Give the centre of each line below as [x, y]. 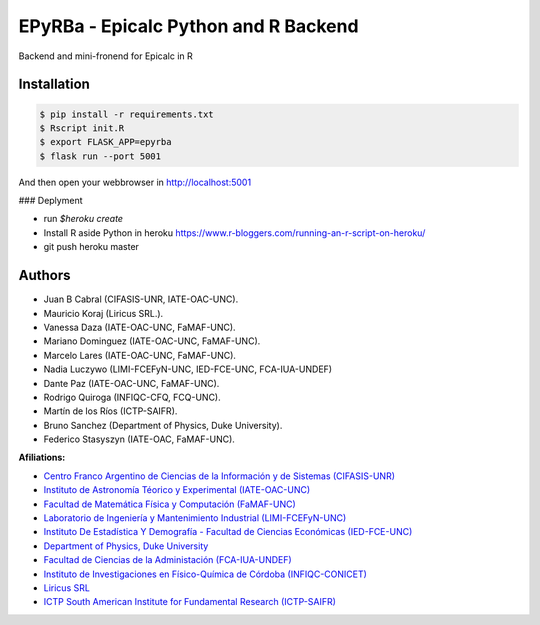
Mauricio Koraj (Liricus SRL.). [103, 313]
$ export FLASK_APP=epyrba [105, 142]
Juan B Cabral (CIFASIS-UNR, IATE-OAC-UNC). [141, 299]
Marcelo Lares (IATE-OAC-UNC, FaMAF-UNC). [140, 355]
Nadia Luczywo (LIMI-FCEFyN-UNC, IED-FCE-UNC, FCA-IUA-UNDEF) [188, 369]
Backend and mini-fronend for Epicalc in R [106, 56]
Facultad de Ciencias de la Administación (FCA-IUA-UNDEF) [167, 560]
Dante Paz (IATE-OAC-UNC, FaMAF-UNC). [131, 383]
